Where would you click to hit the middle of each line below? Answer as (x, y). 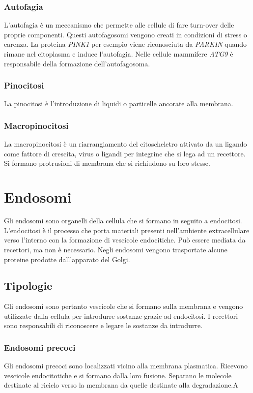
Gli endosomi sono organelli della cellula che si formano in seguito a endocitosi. (123, 221)
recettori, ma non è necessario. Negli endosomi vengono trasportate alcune (116, 249)
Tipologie (28, 286)
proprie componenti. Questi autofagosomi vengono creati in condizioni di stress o (126, 34)
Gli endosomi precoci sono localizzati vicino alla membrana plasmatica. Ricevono (126, 366)
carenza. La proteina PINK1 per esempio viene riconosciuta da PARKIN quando (126, 44)
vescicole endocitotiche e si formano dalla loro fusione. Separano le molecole (118, 375)
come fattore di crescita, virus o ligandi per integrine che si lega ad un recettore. (125, 153)
